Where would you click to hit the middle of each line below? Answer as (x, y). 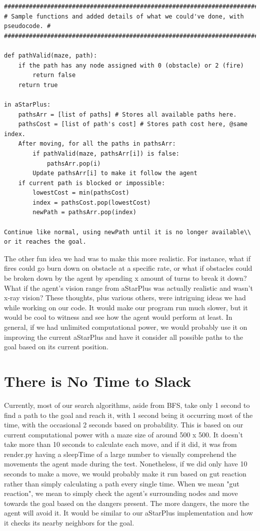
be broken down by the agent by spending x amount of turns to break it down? (125, 278)
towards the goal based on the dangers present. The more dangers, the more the (127, 503)
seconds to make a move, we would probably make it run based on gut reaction (125, 474)
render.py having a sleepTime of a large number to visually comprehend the (120, 454)
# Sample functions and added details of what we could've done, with (124, 16)
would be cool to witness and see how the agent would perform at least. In (118, 317)
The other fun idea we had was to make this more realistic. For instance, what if (127, 258)
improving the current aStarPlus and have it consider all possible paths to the (123, 337)
